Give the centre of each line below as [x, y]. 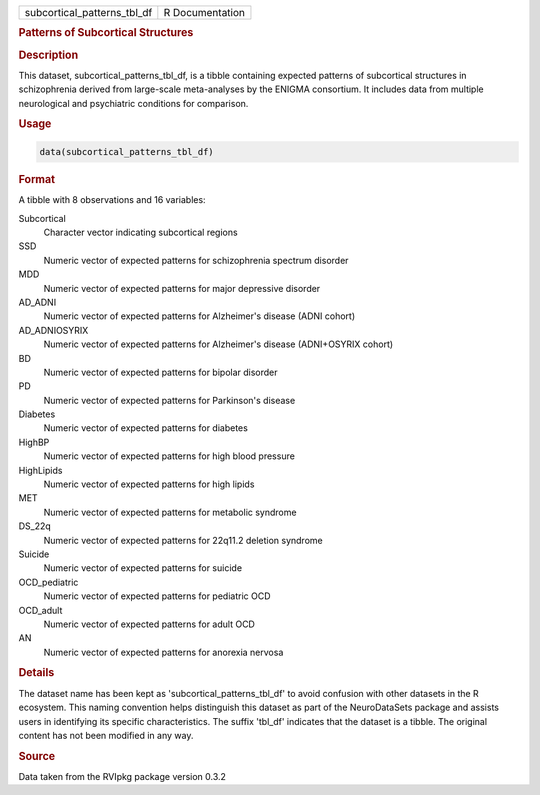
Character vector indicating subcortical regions [141, 232]
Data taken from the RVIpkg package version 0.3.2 [122, 776]
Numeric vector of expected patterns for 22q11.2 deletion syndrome [183, 540]
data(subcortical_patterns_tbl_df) [126, 151]
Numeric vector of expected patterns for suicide [143, 568]
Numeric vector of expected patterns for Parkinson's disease [169, 400]
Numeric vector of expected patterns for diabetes [146, 428]
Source [37, 756]
